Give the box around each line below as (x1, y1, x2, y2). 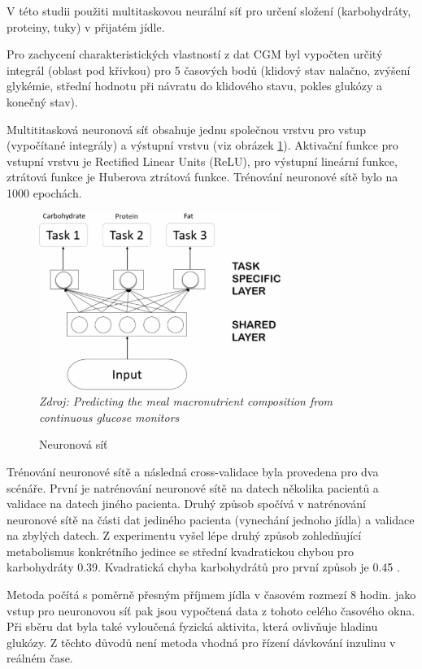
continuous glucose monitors (39, 408, 180, 425)
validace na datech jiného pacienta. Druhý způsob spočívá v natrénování (7, 495, 366, 512)
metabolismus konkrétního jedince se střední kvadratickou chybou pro (7, 542, 355, 559)
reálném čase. (7, 649, 73, 667)
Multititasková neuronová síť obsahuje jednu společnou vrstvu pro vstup (7, 120, 367, 137)
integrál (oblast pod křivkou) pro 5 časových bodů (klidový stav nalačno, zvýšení (7, 61, 411, 78)
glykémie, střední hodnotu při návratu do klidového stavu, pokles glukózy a (7, 77, 383, 94)
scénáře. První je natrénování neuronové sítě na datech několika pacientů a (7, 479, 379, 496)
